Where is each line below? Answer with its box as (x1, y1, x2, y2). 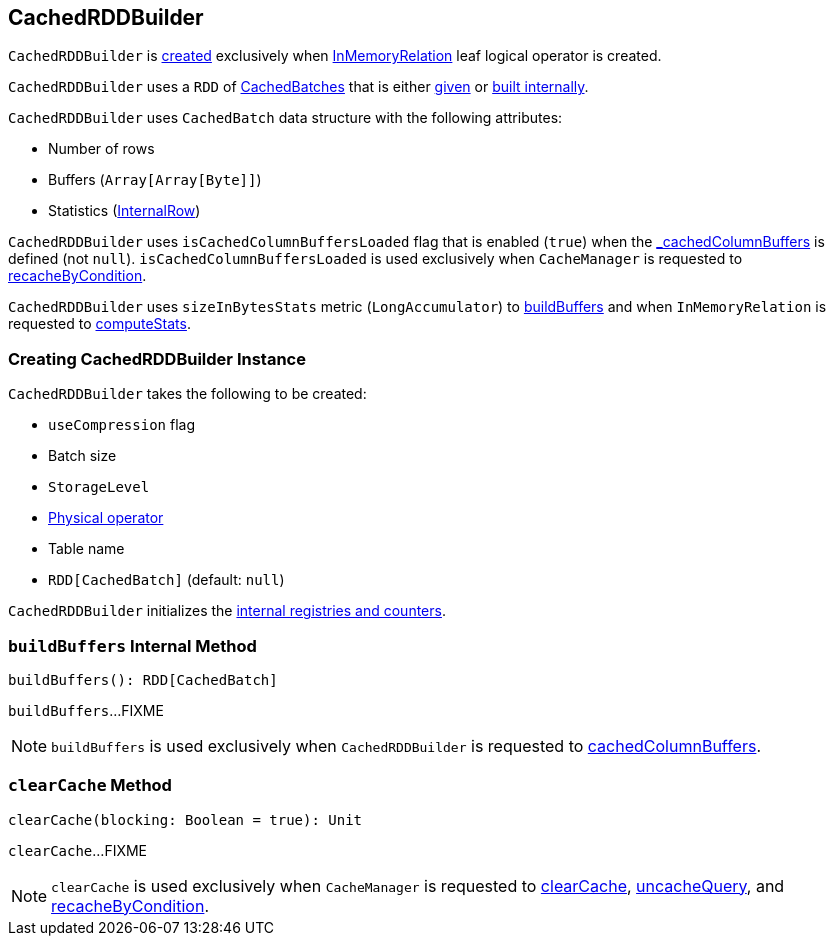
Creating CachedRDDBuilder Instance (8, 348, 306, 369)
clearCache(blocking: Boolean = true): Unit (8, 811, 363, 828)
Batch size (48, 447, 117, 465)
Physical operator (48, 509, 164, 527)
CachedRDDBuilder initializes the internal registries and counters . (8, 602, 446, 620)
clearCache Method (8, 775, 172, 796)
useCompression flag (48, 416, 195, 434)
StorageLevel (48, 479, 150, 496)
